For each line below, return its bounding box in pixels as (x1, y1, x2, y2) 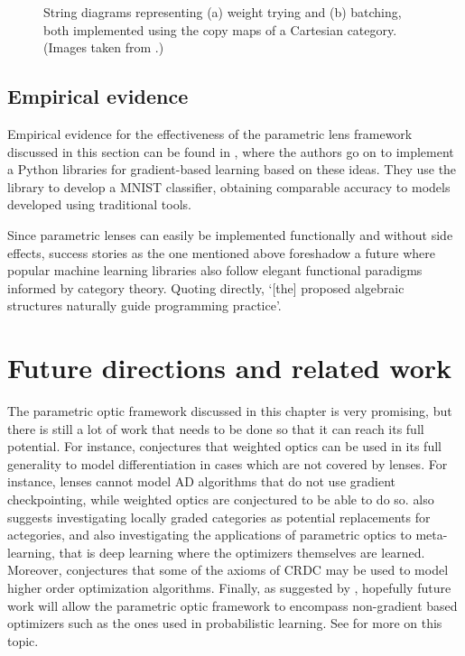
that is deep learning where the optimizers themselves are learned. (59, 542, 425, 561)
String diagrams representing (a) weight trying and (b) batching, (43, 3, 402, 21)
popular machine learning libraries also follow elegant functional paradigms (7, 261, 423, 280)
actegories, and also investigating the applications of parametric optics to (7, 525, 412, 544)
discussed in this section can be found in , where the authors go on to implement (7, 142, 454, 161)
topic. (7, 631, 39, 650)
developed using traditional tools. (7, 195, 192, 214)
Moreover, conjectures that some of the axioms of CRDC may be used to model (7, 560, 449, 579)
